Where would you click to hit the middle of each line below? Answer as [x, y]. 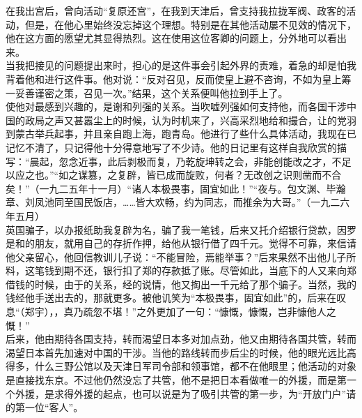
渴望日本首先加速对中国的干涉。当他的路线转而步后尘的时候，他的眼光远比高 [181, 352]
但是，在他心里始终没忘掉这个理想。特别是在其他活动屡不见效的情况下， [190, 24]
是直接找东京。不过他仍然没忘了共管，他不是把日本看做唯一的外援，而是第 [176, 380]
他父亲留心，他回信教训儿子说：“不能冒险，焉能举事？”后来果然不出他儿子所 [181, 256]
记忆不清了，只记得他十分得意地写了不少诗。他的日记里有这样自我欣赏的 [171, 147]
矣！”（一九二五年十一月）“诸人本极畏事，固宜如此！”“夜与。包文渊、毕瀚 [176, 188]
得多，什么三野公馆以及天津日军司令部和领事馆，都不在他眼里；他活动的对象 [181, 366]
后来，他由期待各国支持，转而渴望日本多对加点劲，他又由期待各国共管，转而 [181, 339]
